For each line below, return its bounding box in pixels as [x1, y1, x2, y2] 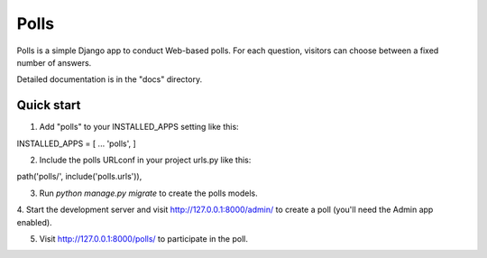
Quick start [16, 97, 81, 113]
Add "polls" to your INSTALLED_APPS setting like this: [39, 122, 239, 133]
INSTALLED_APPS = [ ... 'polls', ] [16, 138, 137, 149]
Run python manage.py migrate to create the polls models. [39, 188, 258, 198]
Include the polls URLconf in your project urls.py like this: [39, 154, 252, 166]
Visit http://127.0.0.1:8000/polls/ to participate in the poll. [39, 233, 248, 244]
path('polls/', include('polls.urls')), [16, 171, 142, 182]
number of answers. [16, 57, 92, 68]
